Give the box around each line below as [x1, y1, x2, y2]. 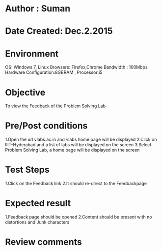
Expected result [5, 198, 71, 209]
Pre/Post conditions [5, 120, 88, 131]
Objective [5, 87, 46, 98]
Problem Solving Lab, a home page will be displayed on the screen [5, 147, 140, 153]
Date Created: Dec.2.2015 [5, 26, 113, 37]
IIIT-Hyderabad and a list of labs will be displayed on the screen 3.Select [5, 142, 152, 148]
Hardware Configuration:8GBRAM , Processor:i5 [5, 69, 103, 75]
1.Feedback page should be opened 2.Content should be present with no [5, 214, 152, 220]
